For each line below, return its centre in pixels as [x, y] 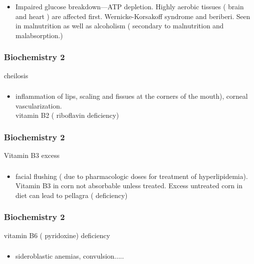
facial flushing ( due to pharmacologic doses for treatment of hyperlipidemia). [132, 176]
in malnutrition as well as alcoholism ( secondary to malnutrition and [119, 26]
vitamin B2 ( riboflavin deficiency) [67, 115]
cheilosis [16, 75]
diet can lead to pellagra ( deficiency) [71, 195]
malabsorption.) [39, 35]
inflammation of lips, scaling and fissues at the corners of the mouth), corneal [132, 96]
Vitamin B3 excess [32, 155]
